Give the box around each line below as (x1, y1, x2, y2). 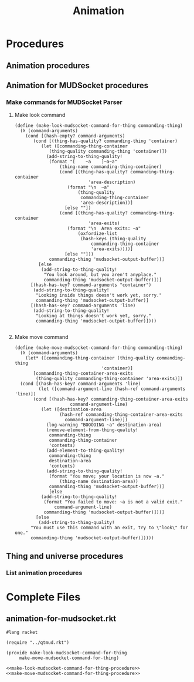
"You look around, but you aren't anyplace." (43, 272, 157, 278)
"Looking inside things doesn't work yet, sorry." (36, 293, 162, 298)
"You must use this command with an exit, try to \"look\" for (30, 525, 189, 531)
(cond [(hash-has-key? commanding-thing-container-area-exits (33, 397, 189, 402)
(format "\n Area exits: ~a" (67, 226, 141, 231)
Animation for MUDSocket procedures (6, 80, 149, 90)
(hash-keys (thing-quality (80, 236, 147, 242)
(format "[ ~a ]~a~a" (49, 159, 118, 165)
